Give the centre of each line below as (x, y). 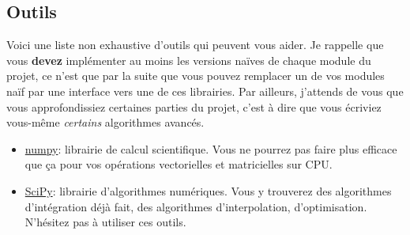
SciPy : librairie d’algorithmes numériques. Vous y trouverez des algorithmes (208, 190)
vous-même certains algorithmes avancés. (105, 122)
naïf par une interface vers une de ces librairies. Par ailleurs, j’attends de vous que (205, 91)
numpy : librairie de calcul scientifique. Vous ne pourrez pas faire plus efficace (211, 148)
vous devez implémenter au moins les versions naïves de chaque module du (189, 60)
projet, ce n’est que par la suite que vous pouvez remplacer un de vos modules (196, 76)
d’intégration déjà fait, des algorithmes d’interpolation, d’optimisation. (196, 206)
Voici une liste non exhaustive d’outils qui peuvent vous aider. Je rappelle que (195, 45)
